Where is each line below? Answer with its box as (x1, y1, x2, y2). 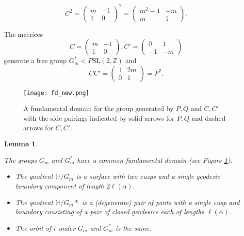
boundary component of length (15, 180, 104, 190)
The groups (4, 155, 37, 165)
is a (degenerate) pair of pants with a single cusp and (81, 197, 240, 207)
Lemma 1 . (4, 139, 38, 149)
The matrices (4, 29, 43, 39)
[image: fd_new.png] (23, 89, 90, 96)
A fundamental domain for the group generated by (23, 103, 174, 113)
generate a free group (4, 55, 67, 65)
